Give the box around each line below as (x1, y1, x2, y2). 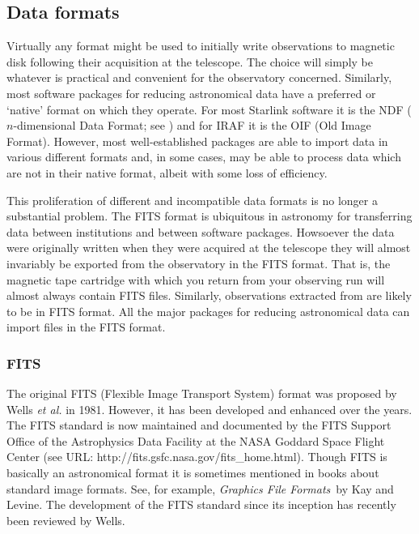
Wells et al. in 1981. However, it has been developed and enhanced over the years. (6, 400, 413, 417)
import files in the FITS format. (6, 318, 166, 335)
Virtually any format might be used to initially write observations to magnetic (6, 37, 395, 54)
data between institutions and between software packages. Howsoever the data (6, 223, 395, 240)
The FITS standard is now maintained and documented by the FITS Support (6, 417, 391, 434)
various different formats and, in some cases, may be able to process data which (6, 148, 401, 165)
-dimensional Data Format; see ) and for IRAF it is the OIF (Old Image (13, 117, 371, 134)
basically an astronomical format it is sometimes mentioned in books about (6, 464, 379, 481)
